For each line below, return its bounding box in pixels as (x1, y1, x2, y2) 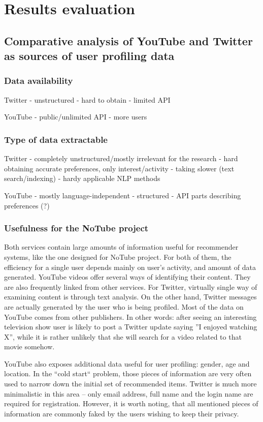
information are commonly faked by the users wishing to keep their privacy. (4, 408, 239, 418)
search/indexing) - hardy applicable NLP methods (4, 173, 160, 184)
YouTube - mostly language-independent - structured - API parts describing (4, 190, 241, 200)
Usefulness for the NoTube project (4, 222, 149, 234)
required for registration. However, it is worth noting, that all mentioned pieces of (4, 398, 258, 409)
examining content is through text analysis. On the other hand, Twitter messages (4, 291, 257, 302)
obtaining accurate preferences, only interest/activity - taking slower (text (4, 163, 235, 173)
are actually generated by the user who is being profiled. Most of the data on (4, 301, 244, 312)
